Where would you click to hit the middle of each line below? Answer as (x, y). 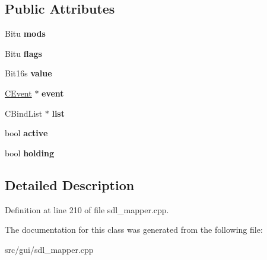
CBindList (24, 113)
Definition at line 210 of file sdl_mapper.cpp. (87, 209)
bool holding (29, 153)
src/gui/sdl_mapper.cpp (49, 249)
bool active (26, 133)
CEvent (18, 93)
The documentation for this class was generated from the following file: (134, 229)
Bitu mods (25, 33)
